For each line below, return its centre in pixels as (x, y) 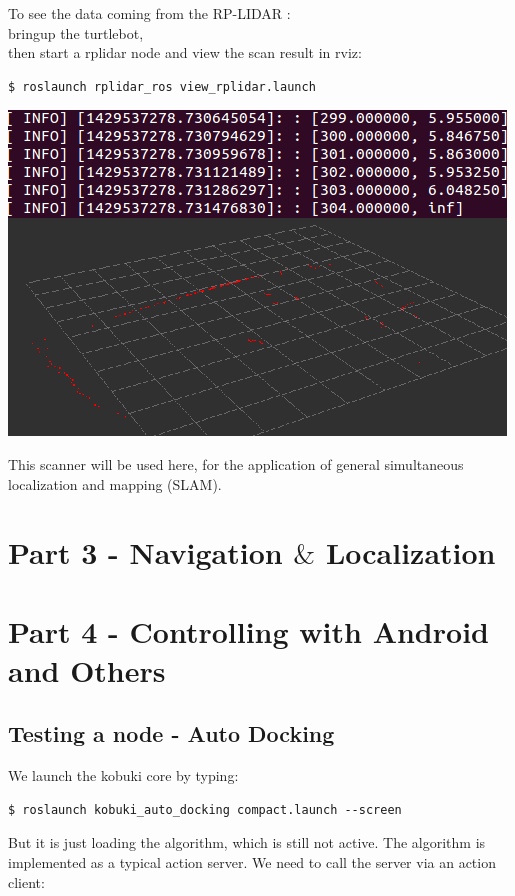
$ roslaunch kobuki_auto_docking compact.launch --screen (205, 809)
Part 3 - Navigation (145, 552)
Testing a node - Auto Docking (171, 733)
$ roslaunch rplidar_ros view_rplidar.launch (162, 86)
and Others (87, 669)
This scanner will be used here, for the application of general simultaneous (236, 463)
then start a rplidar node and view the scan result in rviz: (185, 52)
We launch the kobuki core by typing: (123, 775)
